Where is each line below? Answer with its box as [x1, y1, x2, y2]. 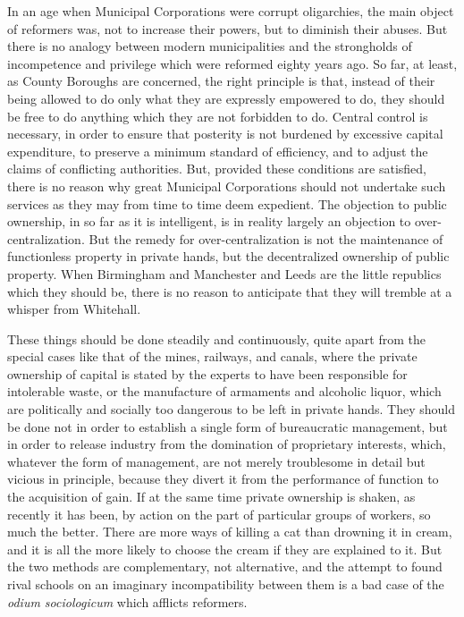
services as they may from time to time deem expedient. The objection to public [7, 194, 447, 213]
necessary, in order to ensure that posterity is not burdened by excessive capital [7, 124, 443, 143]
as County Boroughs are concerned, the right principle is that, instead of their [7, 72, 435, 90]
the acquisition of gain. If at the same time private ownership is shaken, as [7, 487, 416, 506]
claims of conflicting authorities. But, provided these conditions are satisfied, [7, 159, 427, 178]
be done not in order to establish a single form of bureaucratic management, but [7, 417, 448, 435]
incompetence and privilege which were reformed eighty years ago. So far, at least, [7, 54, 458, 72]
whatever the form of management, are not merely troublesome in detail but [7, 452, 426, 470]
